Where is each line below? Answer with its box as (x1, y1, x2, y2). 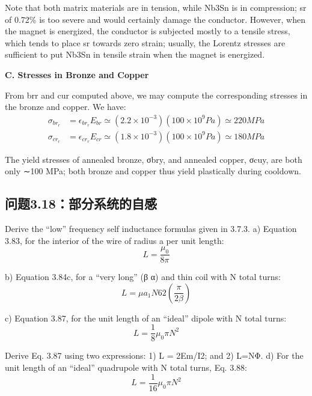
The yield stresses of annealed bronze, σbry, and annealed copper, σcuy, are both (5, 153, 302, 165)
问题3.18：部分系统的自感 (5, 194, 157, 213)
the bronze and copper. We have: (5, 100, 126, 113)
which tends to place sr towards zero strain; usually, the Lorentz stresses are (5, 36, 286, 49)
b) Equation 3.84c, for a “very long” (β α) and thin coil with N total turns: (5, 270, 281, 283)
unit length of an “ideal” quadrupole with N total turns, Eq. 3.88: (5, 361, 247, 374)
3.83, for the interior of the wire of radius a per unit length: (5, 234, 224, 246)
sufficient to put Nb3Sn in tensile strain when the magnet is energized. (5, 48, 265, 61)
